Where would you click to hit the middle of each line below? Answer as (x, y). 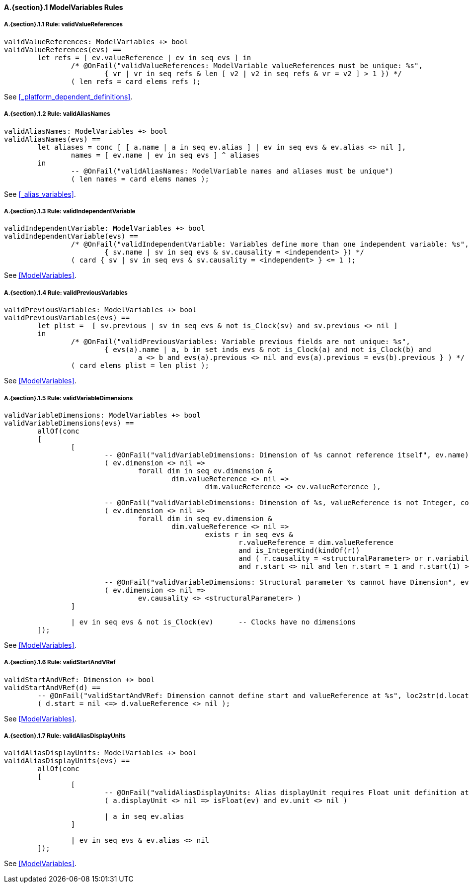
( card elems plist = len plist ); (140, 366)
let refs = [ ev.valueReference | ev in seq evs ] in (144, 57)
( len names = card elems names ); (140, 179)
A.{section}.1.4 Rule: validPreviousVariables (66, 293)
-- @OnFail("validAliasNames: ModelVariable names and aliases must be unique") (232, 171)
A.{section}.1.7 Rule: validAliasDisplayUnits (65, 736)
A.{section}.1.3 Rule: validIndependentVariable (70, 211)
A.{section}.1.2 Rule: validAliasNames (57, 114)
